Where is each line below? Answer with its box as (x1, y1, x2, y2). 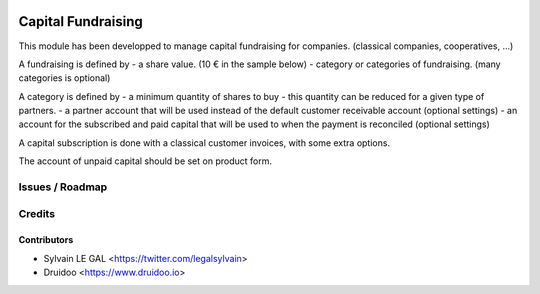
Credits (18, 206, 55, 220)
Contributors (18, 234, 74, 246)
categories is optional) (18, 72, 111, 84)
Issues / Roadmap (18, 180, 108, 194)
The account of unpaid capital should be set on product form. (18, 155, 272, 167)
